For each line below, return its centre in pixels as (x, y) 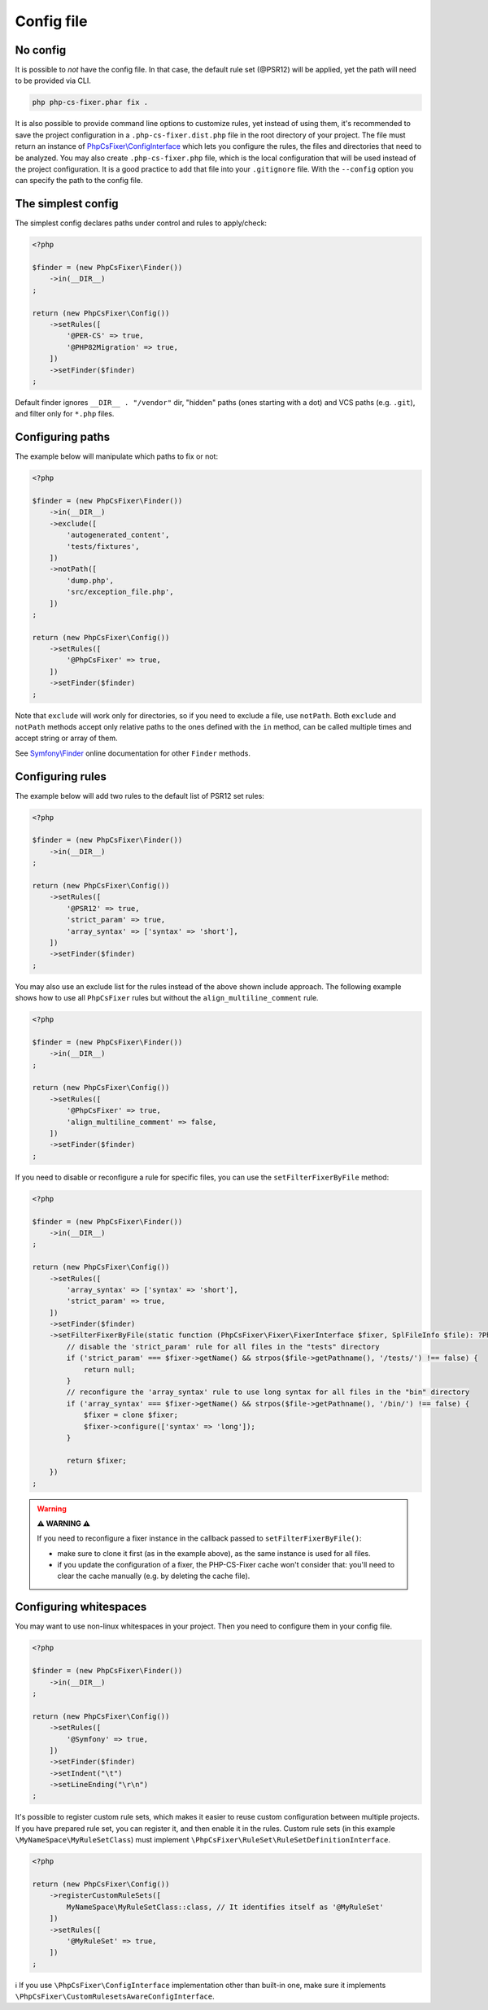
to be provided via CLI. (53, 81)
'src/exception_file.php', (120, 592)
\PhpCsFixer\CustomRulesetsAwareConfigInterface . (115, 1996)
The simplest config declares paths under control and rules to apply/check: (141, 223)
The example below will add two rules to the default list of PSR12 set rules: (139, 796)
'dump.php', (90, 580)
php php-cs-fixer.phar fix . (90, 102)
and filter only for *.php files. (65, 414)
